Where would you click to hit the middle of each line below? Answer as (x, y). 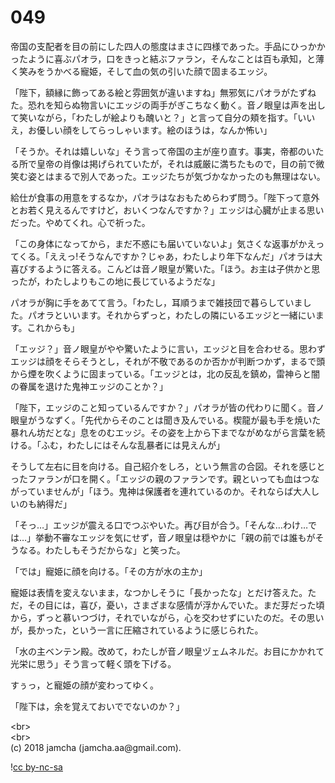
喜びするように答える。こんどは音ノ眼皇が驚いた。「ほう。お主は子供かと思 (165, 268)
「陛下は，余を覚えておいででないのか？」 (97, 706)
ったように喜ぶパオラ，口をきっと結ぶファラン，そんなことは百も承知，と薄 (167, 58)
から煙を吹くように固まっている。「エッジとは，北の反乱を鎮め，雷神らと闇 (165, 373)
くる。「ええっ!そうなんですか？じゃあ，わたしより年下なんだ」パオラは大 (170, 256)
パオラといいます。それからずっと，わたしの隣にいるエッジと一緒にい (171, 315)
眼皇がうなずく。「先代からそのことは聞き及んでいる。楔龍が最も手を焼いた (166, 420)
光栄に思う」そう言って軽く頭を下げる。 (93, 663)
